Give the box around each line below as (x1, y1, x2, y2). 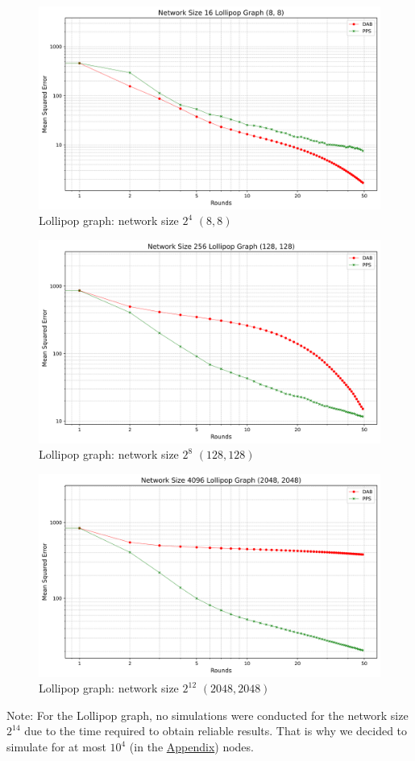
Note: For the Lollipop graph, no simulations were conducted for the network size (6, 706, 409, 723)
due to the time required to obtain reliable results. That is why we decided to (24, 722, 408, 739)
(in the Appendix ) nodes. (129, 738, 254, 755)
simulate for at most (6, 738, 106, 755)
